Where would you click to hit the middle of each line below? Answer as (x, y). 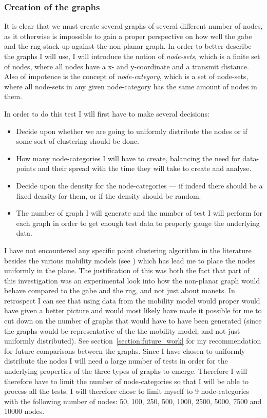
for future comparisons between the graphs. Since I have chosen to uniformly (125, 350)
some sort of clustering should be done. (78, 141)
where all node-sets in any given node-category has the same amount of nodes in (131, 86)
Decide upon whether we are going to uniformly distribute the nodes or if (132, 131)
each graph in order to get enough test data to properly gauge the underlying (138, 223)
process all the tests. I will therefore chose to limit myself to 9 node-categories (127, 391)
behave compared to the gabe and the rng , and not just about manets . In (120, 290)
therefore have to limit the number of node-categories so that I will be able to (126, 381)
